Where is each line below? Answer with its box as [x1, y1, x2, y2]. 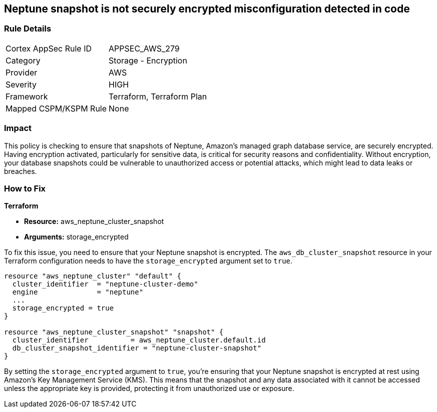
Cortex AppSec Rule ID [6, 43, 92, 53]
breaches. [4, 166, 37, 175]
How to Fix [4, 183, 46, 193]
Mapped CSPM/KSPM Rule [6, 103, 107, 113]
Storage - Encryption [109, 55, 187, 65]
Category [6, 55, 41, 65]
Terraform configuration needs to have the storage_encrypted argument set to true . [4, 256, 293, 265]
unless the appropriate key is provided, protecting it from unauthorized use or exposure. [4, 384, 294, 393]
